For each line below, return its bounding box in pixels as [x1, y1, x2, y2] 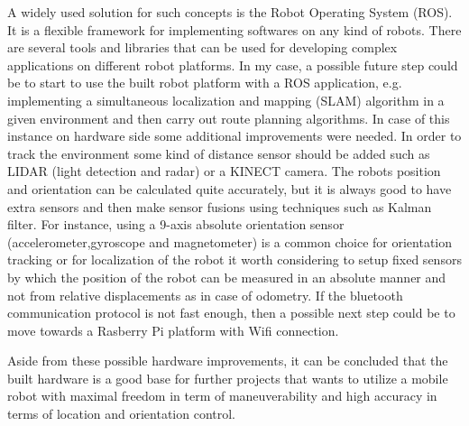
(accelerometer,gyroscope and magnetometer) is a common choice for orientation [7, 232, 453, 251]
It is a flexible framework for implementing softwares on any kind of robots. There [7, 20, 462, 39]
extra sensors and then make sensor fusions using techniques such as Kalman [7, 197, 432, 216]
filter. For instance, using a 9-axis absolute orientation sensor [7, 215, 345, 234]
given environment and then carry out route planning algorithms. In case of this [7, 108, 450, 127]
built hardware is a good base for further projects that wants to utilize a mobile [7, 368, 448, 387]
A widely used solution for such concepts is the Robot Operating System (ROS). [7, 3, 453, 21]
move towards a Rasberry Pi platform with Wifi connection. [7, 320, 339, 339]
